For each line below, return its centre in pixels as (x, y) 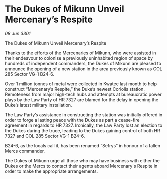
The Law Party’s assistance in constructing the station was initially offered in (84, 114)
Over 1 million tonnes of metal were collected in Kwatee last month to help (81, 84)
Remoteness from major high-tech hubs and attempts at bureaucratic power (83, 94)
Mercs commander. (25, 151)
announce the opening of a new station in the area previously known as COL (83, 69)
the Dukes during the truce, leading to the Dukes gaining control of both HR (83, 130)
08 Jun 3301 (18, 33)
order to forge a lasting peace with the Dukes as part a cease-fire (72, 120)
